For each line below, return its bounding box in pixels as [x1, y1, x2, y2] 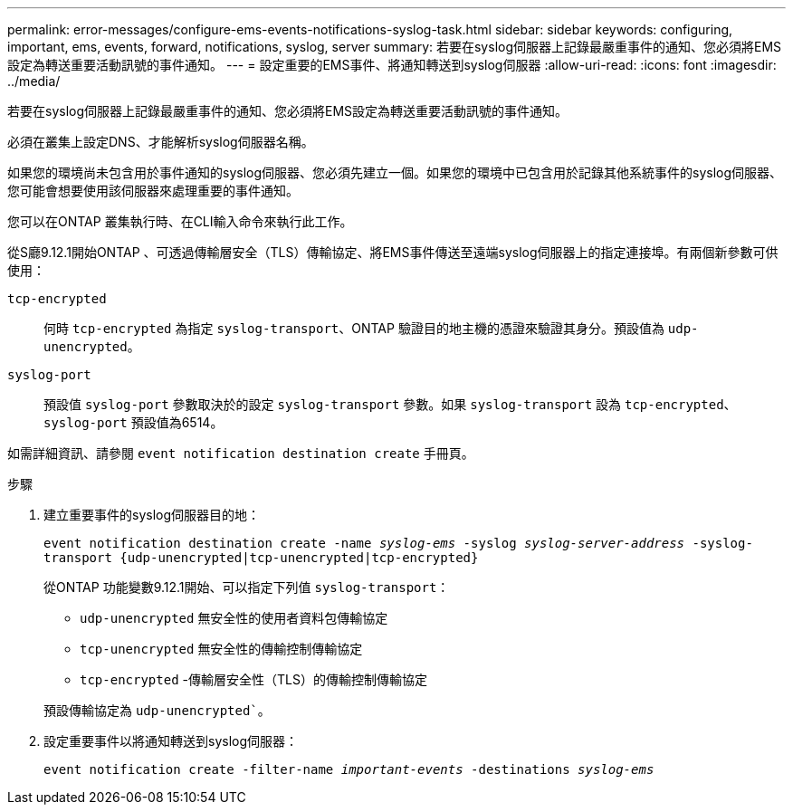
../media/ [7, 73, 61, 89]
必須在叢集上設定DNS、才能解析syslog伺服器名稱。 [7, 134, 314, 149]
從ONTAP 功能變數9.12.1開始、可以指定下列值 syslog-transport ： [43, 579, 450, 595]
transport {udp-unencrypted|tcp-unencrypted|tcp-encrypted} [43, 550, 479, 565]
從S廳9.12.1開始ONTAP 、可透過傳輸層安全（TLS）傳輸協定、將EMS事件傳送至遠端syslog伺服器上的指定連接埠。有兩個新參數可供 [7, 244, 779, 260]
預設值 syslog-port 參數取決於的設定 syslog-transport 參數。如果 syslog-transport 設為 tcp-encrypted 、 [43, 396, 737, 412]
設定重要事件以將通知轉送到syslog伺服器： [43, 733, 299, 749]
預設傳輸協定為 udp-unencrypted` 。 [43, 702, 271, 718]
